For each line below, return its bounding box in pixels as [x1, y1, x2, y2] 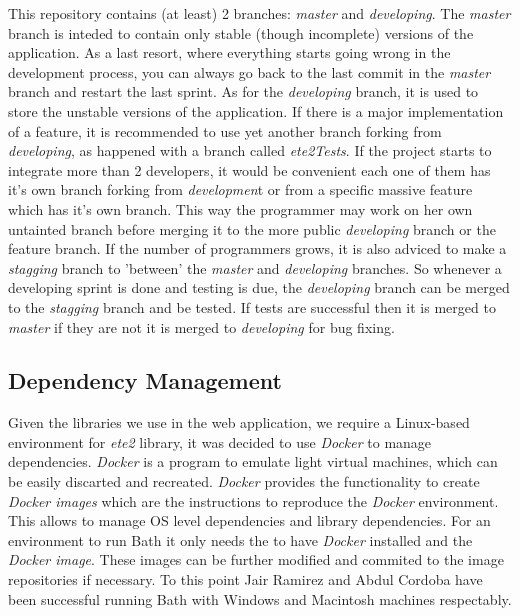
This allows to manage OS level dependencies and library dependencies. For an [8, 510, 491, 531]
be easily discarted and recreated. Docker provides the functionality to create [8, 471, 480, 492]
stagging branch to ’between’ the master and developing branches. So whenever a [8, 257, 502, 278]
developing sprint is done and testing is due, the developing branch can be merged [8, 277, 510, 298]
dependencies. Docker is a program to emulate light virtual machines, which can [8, 451, 498, 472]
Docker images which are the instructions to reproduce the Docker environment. [8, 490, 499, 511]
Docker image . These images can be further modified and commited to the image [8, 549, 504, 570]
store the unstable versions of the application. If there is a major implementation [8, 100, 504, 121]
